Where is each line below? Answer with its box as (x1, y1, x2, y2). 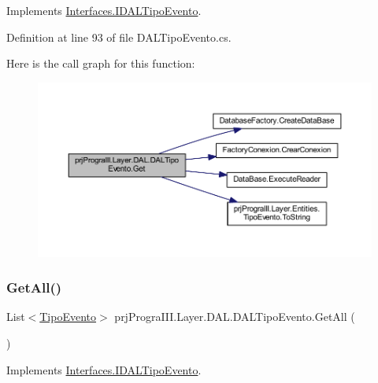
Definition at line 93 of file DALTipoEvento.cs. (6, 28, 232, 45)
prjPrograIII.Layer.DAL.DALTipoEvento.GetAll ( (114, 308, 355, 325)
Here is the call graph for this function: (6, 55, 195, 72)
